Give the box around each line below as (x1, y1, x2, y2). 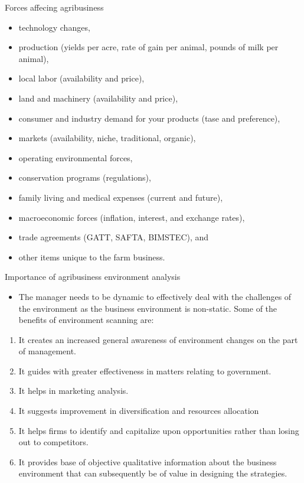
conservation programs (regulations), (18, 171, 151, 184)
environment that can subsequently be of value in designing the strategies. (18, 467, 287, 479)
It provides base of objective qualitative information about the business (18, 455, 277, 468)
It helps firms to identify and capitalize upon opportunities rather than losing (18, 424, 299, 436)
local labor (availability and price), (18, 72, 145, 84)
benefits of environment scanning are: (18, 314, 154, 326)
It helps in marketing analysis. (18, 384, 129, 397)
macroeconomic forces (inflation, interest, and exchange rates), (18, 211, 245, 223)
